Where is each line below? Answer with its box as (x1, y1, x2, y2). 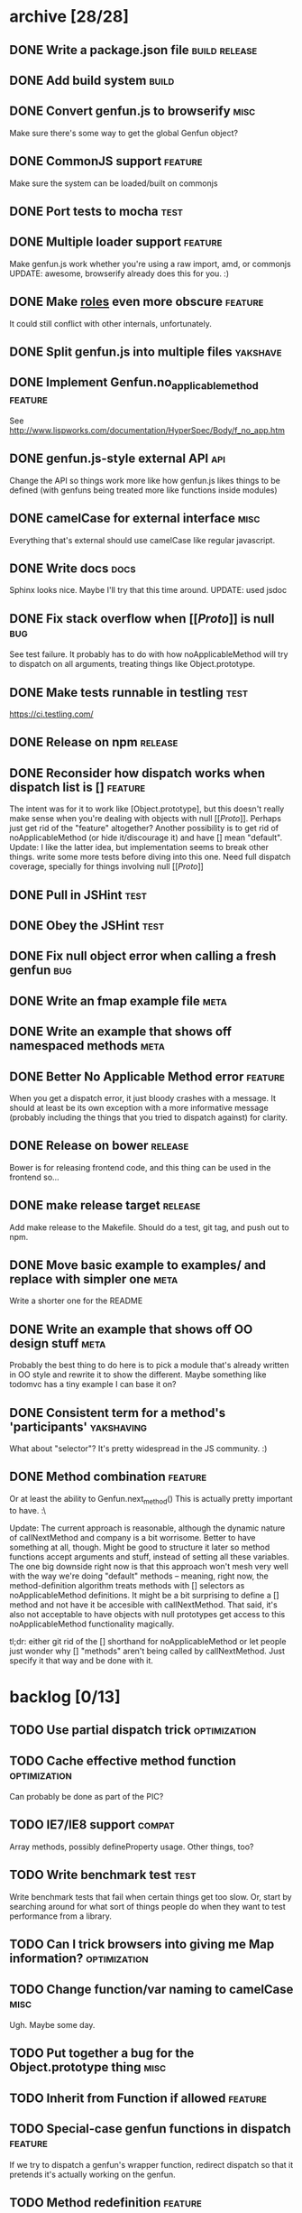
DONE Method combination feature (9, 1469, 207, 1485)
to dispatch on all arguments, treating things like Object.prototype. (9, 659, 255, 670)
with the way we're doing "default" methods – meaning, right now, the (9, 1570, 269, 1581)
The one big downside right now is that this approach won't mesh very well (9, 1560, 288, 1571)
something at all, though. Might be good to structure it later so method (9, 1542, 270, 1552)
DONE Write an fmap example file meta (9, 993, 227, 1008)
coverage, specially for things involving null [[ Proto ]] (9, 861, 205, 872)
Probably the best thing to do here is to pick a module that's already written (9, 1360, 289, 1371)
